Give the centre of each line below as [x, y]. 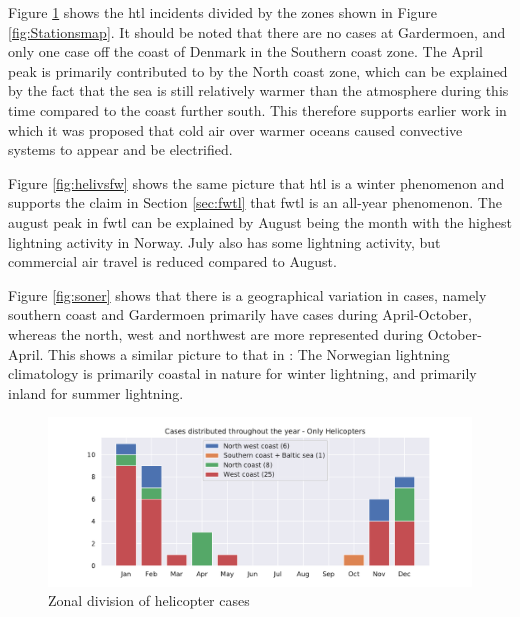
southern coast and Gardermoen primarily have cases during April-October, [240, 314]
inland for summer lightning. [96, 392]
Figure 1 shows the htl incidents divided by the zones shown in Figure [223, 12]
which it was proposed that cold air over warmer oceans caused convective [235, 129]
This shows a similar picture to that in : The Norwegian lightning [249, 353]
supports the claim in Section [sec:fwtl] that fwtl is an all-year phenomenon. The [255, 202]
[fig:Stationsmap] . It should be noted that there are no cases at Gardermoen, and [257, 31]
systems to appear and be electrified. [120, 149]
